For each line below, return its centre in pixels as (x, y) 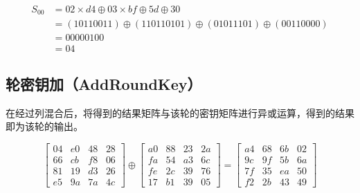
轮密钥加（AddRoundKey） (104, 83)
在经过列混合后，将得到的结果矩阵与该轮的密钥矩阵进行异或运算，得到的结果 (180, 112)
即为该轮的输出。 (44, 126)
